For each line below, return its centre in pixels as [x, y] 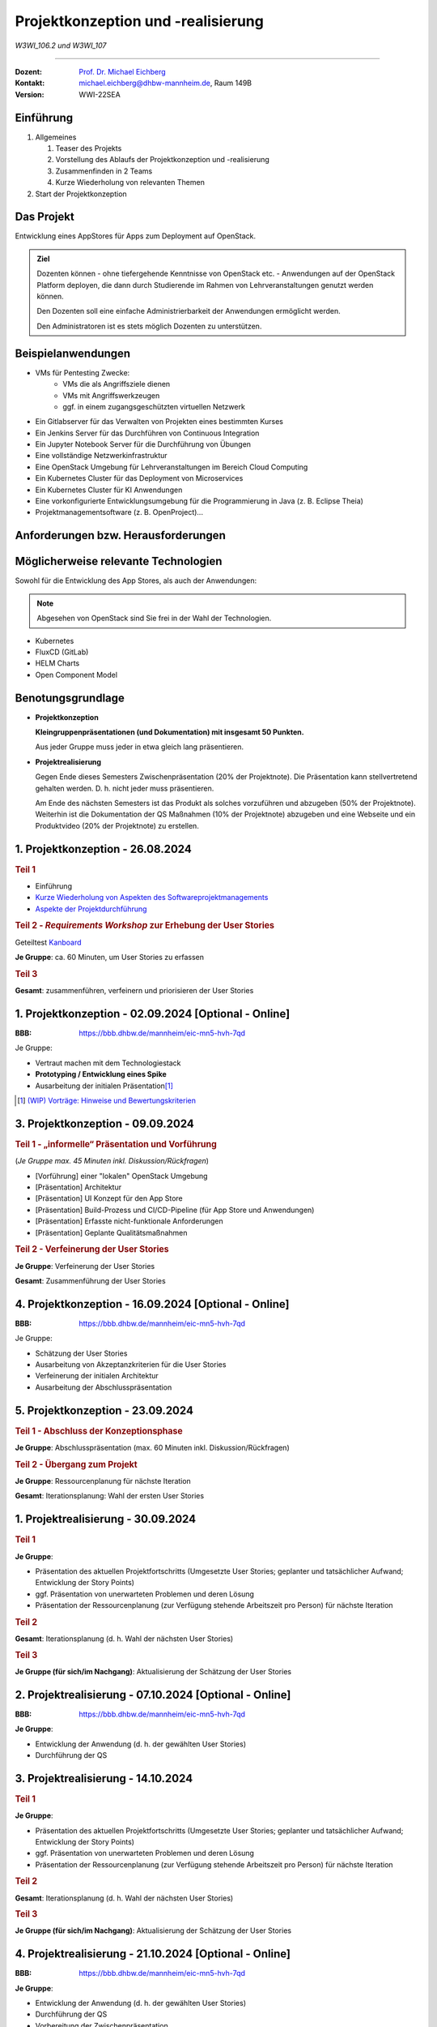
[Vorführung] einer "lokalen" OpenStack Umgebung [121, 1176]
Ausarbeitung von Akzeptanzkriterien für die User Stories [131, 1365]
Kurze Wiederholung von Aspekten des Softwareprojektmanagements [152, 898]
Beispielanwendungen [73, 353]
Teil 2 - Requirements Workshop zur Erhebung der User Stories [145, 926]
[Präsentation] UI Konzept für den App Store [109, 1198]
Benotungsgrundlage [70, 698]
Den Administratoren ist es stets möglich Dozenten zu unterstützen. [149, 326]
